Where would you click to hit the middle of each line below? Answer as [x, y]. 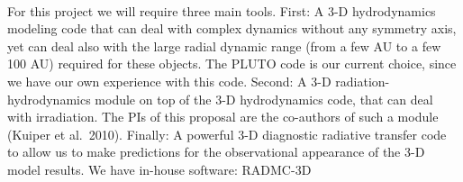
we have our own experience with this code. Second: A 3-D [169, 81]
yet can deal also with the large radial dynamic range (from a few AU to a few [224, 45]
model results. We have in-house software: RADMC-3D [159, 169]
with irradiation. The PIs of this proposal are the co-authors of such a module [223, 117]
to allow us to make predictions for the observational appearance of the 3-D [216, 152]
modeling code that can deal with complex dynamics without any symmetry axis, [232, 28]
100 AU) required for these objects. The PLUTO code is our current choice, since [232, 64]
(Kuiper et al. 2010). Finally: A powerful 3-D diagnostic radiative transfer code [227, 134]
